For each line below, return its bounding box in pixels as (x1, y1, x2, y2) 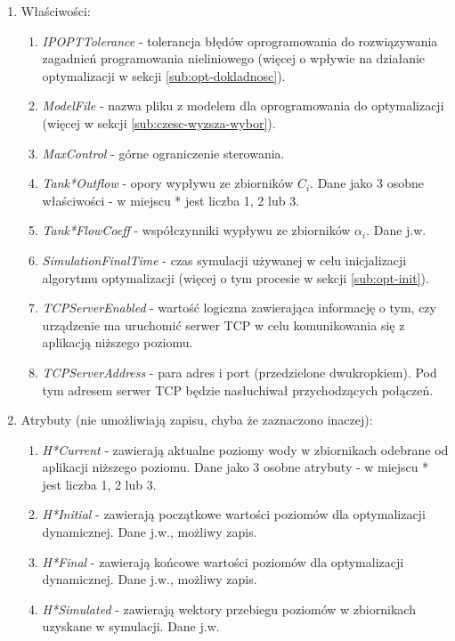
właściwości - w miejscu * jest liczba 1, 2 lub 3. (42, 191, 300, 209)
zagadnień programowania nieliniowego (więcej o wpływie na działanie (42, 49, 426, 68)
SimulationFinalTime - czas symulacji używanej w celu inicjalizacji (42, 250, 407, 269)
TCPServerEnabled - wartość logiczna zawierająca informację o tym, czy (42, 298, 436, 317)
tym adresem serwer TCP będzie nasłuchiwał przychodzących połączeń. (42, 380, 434, 399)
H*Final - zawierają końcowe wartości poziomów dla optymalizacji (42, 552, 404, 571)
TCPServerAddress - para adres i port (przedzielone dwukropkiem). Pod (42, 362, 437, 381)
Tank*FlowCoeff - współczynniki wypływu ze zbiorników (42, 221, 351, 239)
